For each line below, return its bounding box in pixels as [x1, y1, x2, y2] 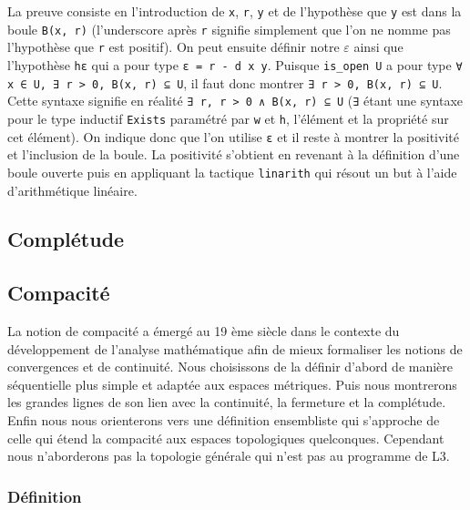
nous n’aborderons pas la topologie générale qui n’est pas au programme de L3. [7, 446, 450, 465]
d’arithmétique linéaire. [7, 180, 138, 199]
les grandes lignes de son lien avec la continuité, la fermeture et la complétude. [7, 393, 446, 412]
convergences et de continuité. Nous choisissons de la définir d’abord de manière [7, 357, 454, 376]
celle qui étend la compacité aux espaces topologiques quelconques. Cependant [7, 428, 444, 447]
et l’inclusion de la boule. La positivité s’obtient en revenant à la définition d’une [7, 145, 460, 164]
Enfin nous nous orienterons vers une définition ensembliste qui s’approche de [7, 411, 440, 430]
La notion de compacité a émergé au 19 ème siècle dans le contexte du [7, 321, 400, 341]
